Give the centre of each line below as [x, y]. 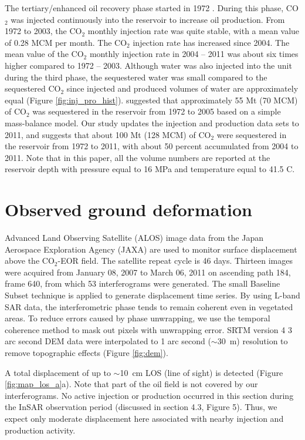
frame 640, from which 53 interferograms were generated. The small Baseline [143, 283]
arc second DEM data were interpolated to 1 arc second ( [108, 341]
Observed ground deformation [128, 209]
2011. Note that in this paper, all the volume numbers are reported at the [138, 157]
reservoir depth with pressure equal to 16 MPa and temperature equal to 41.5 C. [150, 169]
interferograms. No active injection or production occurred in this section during [149, 395]
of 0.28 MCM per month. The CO [66, 42]
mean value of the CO [44, 54]
